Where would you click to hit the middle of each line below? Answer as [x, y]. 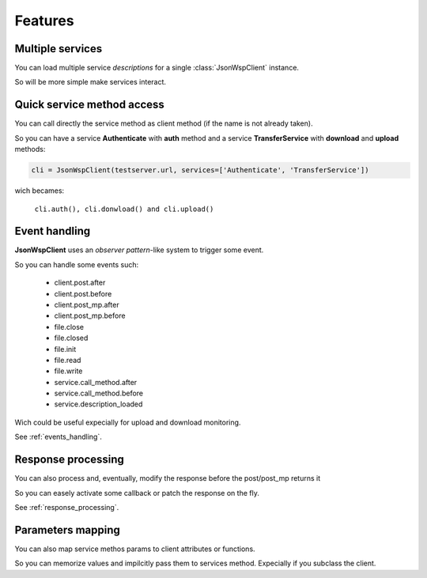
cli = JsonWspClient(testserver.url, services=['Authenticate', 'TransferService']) [200, 170]
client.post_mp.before [90, 315]
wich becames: [40, 191]
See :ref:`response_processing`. [67, 507]
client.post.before [83, 293]
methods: [30, 149]
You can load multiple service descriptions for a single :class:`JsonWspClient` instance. [157, 68]
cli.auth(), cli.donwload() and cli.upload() [124, 209]
